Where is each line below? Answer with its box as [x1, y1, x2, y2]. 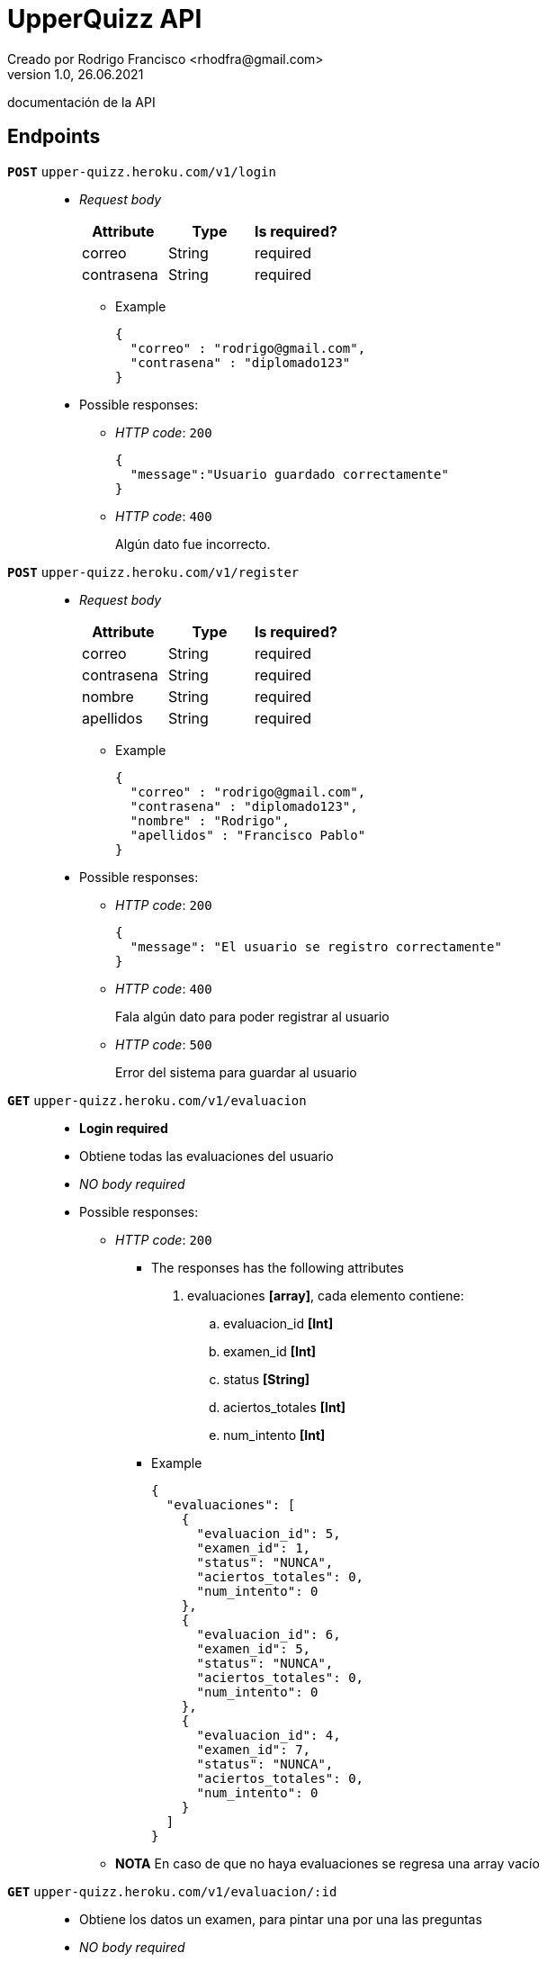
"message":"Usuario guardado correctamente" [130, 466, 449, 481]
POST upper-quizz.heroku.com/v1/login [7, 164, 276, 179]
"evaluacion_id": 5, [196, 1525, 341, 1541]
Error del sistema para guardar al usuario [115, 1064, 357, 1080]
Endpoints [7, 125, 101, 148]
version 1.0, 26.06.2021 [7, 66, 144, 82]
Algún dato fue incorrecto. [115, 535, 271, 552]
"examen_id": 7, [196, 1741, 311, 1757]
